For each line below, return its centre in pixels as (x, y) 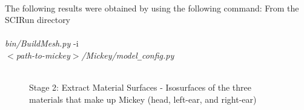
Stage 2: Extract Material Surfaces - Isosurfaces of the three (140, 87)
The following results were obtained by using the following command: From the (152, 8)
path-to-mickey (43, 55)
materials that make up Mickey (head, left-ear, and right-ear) (143, 99)
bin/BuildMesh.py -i (42, 43)
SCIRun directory (38, 20)
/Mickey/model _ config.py (128, 55)
